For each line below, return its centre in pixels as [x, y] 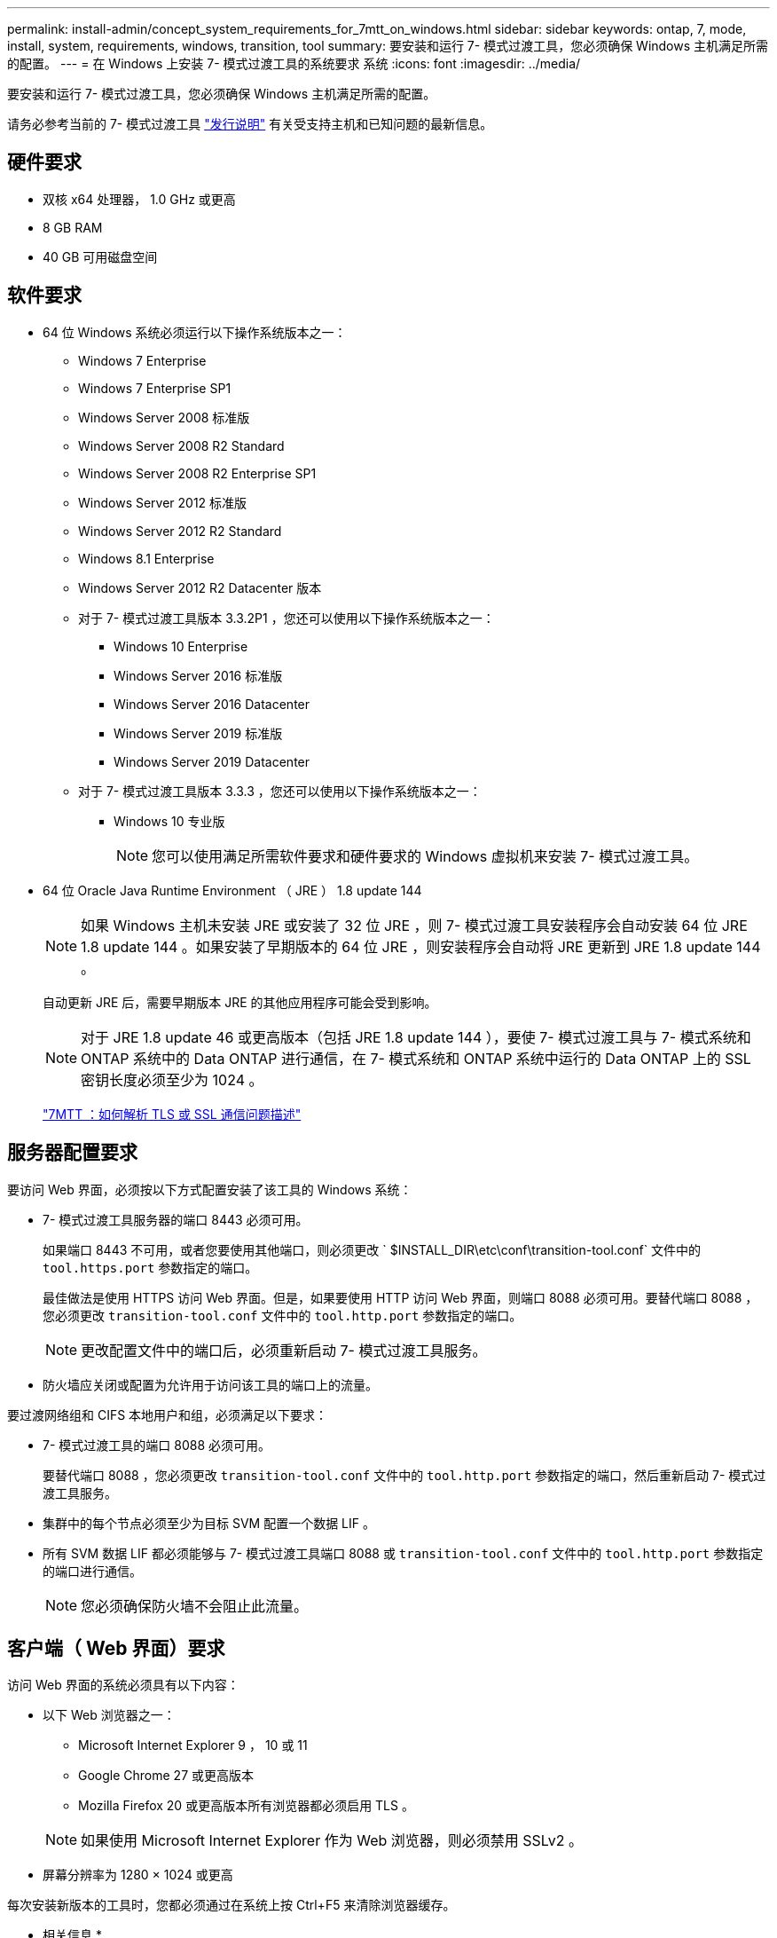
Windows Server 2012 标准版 [163, 502]
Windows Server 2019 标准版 [198, 733]
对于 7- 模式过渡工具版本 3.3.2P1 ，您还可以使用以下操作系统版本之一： [286, 618]
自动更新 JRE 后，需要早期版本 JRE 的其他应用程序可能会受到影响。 [240, 1002]
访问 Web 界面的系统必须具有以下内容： [123, 1685]
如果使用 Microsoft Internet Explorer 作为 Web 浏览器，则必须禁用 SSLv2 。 [332, 1841]
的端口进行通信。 [92, 1571]
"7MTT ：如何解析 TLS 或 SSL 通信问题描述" [172, 1114]
